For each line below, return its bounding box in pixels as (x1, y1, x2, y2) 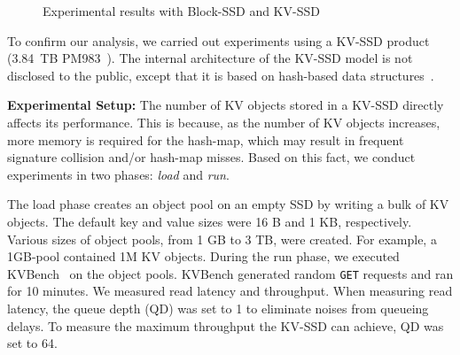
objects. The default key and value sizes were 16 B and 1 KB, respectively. (7, 212, 412, 230)
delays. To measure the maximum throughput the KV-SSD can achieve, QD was (7, 316, 444, 335)
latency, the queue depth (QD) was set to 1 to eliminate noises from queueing (7, 298, 429, 317)
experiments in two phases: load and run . (7, 165, 230, 183)
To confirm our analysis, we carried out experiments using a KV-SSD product (7, 31, 430, 50)
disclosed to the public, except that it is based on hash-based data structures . (7, 66, 434, 84)
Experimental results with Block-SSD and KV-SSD (43, 2, 320, 19)
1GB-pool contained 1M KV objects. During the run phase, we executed (7, 247, 400, 266)
